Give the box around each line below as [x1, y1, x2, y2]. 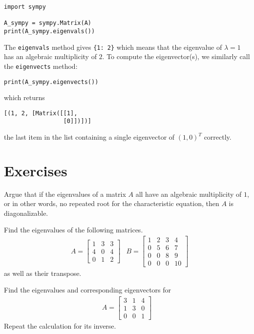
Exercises [4, 160, 67, 180]
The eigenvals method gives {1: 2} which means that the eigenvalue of [4, 42, 222, 52]
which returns [4, 92, 45, 103]
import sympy [4, 3, 46, 10]
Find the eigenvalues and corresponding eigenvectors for [4, 284, 171, 294]
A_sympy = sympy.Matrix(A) [4, 20, 91, 27]
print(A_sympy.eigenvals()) [4, 27, 95, 35]
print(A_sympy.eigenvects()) [4, 78, 99, 85]
